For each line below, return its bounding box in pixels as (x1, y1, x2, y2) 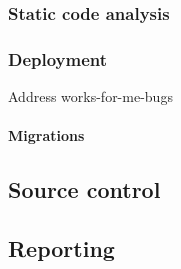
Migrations (8, 125, 85, 146)
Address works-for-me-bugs (8, 86, 173, 107)
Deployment (8, 46, 108, 71)
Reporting (8, 233, 115, 264)
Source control (8, 174, 161, 205)
